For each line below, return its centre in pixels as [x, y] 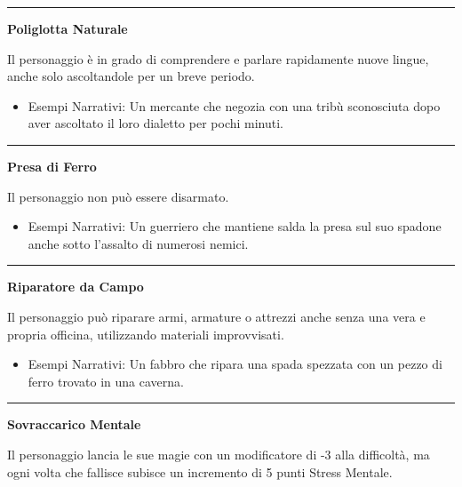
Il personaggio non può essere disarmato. [118, 196]
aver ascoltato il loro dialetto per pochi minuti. [156, 123]
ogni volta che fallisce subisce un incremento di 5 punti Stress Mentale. [200, 471]
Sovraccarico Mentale [74, 424]
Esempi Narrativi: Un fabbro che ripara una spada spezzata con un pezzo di [235, 364]
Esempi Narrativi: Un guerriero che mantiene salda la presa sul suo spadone [235, 226]
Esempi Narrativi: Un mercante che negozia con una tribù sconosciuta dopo [234, 105]
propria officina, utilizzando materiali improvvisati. [146, 334]
